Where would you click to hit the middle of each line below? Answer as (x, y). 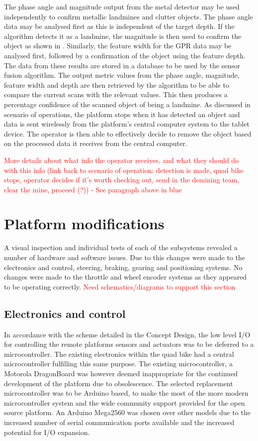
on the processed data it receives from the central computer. (96, 143)
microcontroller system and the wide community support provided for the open (125, 402)
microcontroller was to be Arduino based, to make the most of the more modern (126, 393)
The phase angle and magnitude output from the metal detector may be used (122, 6)
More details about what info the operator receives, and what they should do (122, 160)
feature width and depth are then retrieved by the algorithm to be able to (117, 84)
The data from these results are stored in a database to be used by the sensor (122, 65)
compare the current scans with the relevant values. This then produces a (116, 94)
